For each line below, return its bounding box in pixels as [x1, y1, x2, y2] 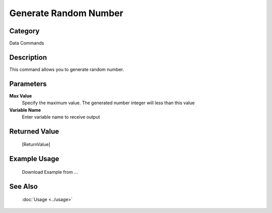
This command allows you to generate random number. [9, 66, 124, 73]
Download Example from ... [22, 169, 78, 175]
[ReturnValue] [22, 141, 50, 148]
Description [9, 53, 47, 61]
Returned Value [9, 127, 59, 135]
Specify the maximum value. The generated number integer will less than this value [22, 100, 195, 106]
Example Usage [9, 155, 59, 163]
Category [9, 27, 40, 35]
